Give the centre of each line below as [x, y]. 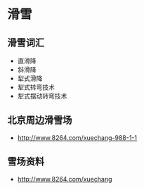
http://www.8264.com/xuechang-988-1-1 [77, 137]
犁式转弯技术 [36, 87]
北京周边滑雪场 [40, 120]
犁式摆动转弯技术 [42, 96]
